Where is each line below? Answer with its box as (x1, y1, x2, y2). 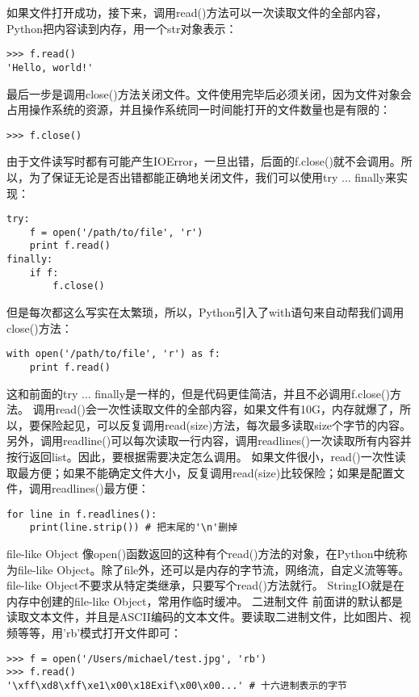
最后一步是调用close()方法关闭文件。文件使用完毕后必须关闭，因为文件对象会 (6, 85, 412, 102)
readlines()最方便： (51, 480, 149, 497)
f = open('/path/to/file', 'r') (29, 226, 203, 238)
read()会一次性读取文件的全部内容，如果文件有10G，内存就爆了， (55, 401, 400, 418)
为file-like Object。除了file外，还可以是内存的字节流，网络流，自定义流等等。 (6, 561, 410, 577)
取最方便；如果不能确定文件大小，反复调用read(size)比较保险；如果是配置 (6, 464, 394, 481)
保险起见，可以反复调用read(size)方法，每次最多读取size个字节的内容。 (40, 416, 412, 433)
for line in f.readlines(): (6, 508, 157, 520)
